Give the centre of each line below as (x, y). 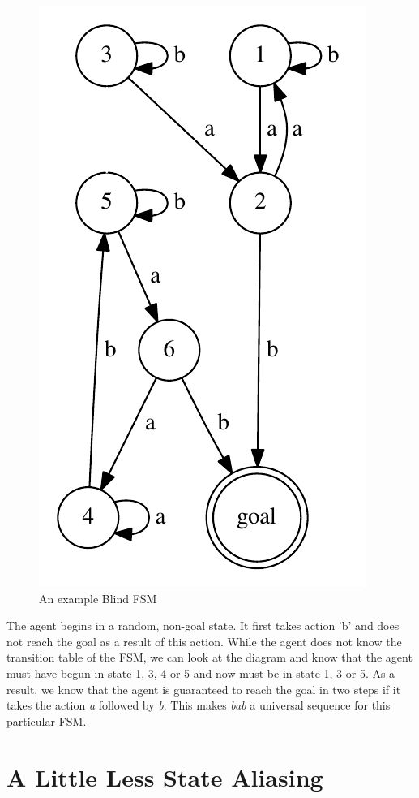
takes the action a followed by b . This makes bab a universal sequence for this (199, 705)
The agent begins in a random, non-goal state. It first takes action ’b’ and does (203, 625)
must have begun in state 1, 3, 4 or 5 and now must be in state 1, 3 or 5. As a (201, 673)
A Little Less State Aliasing (165, 776)
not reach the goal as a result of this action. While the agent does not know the (204, 641)
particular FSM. (47, 720)
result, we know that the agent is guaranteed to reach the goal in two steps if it (204, 689)
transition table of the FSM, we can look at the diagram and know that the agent (209, 657)
